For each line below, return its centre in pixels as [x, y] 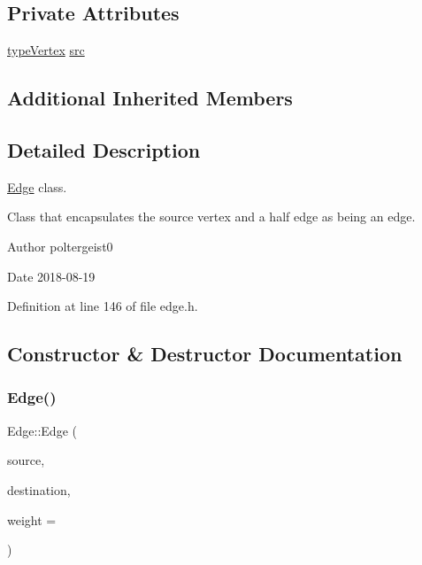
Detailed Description [104, 149]
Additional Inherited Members [150, 98]
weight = [32, 519]
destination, [39, 489]
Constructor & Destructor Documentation [205, 354]
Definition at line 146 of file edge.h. [103, 306]
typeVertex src [46, 50]
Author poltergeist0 [60, 246]
